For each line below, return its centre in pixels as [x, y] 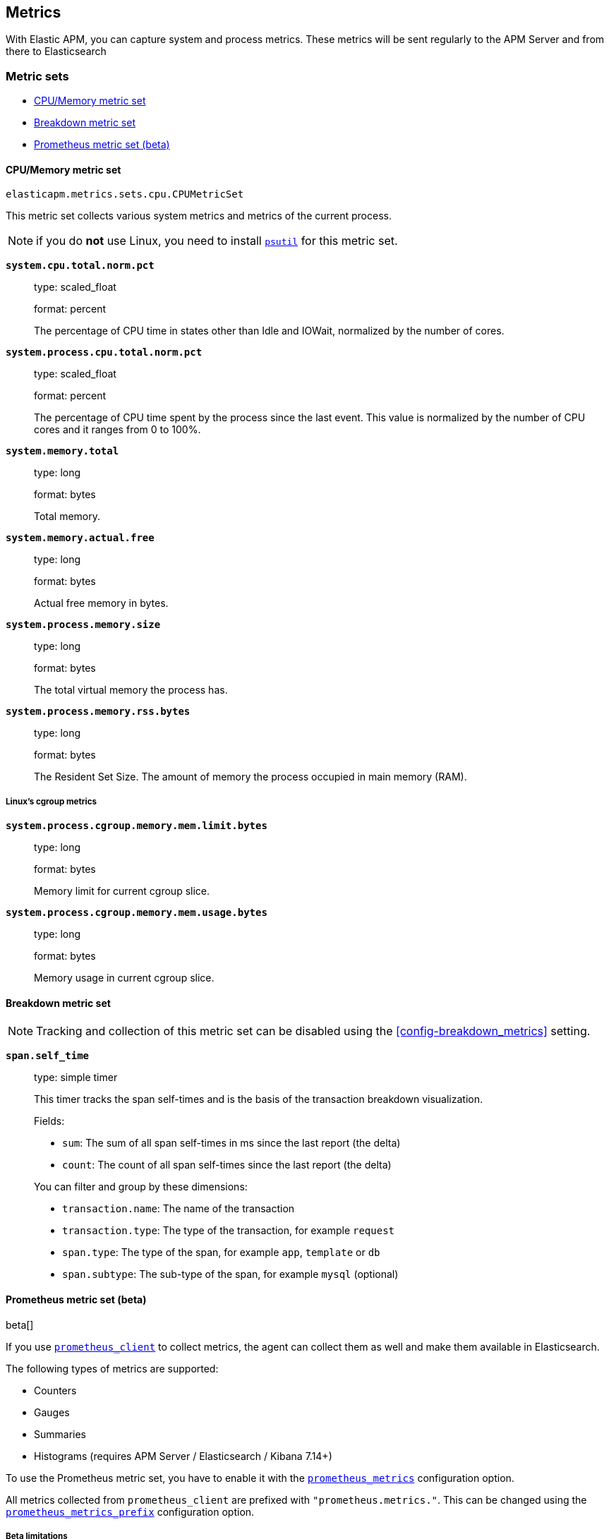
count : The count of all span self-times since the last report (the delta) [227, 1165]
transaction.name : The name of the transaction [179, 1209]
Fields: [49, 1121]
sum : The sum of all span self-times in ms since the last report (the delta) [231, 1143]
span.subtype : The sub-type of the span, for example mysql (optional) [230, 1274]
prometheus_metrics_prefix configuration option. [130, 1511]
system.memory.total [62, 451]
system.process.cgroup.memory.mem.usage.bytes [137, 913]
